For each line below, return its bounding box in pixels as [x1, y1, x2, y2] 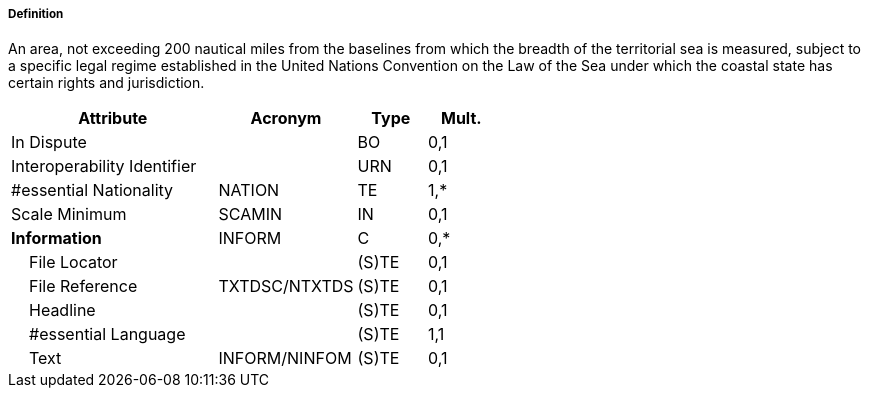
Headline [29, 300, 96, 321]
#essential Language [29, 324, 186, 345]
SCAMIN [218, 204, 282, 225]
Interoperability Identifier [11, 156, 197, 177]
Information [11, 228, 102, 249]
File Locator [29, 252, 118, 273]
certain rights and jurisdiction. [8, 74, 205, 92]
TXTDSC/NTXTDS [218, 276, 354, 297]
